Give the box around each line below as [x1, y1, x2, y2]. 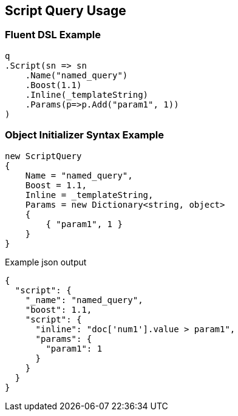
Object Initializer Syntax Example [5, 129, 164, 142]
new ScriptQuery [5, 151, 82, 161]
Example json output [5, 256, 87, 267]
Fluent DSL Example [5, 29, 101, 41]
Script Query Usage [5, 3, 126, 18]
